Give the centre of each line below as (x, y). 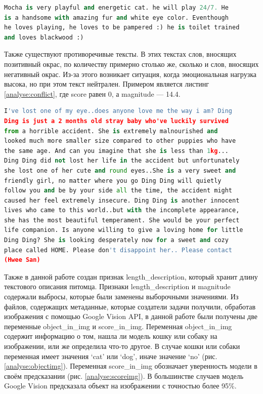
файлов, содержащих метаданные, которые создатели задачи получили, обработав (130, 306)
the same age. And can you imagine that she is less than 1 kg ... (116, 151)
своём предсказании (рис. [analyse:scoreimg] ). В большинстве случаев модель (124, 376)
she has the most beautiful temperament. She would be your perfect (122, 220)
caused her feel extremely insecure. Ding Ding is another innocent (122, 200)
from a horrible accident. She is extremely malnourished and (111, 131)
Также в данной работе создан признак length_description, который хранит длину (131, 276)
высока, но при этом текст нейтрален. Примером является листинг (107, 84)
